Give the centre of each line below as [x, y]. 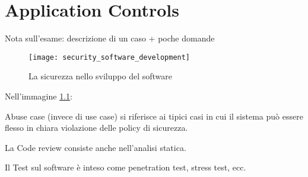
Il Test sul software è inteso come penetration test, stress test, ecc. [126, 167]
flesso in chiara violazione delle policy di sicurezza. [96, 128]
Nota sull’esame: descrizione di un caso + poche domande [110, 38]
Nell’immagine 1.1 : [39, 96]
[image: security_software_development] [109, 57]
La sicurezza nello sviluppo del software [100, 76]
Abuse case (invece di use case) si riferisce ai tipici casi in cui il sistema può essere [154, 116]
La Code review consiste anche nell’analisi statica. [96, 147]
